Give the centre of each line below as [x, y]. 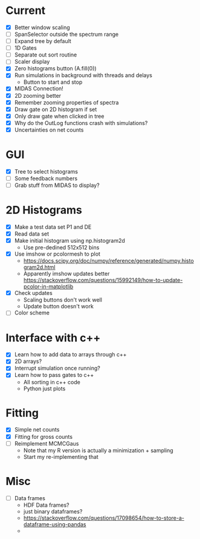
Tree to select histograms [46, 171]
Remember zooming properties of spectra [66, 102]
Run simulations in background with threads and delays [83, 75]
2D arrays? [28, 361]
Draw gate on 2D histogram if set [56, 109]
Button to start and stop [53, 82]
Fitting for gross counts [44, 436]
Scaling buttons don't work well [63, 300]
